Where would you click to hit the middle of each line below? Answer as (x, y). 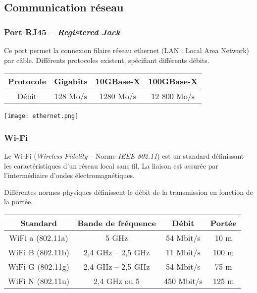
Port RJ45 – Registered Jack (62, 31)
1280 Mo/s (118, 96)
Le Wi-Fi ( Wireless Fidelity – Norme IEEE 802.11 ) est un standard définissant (124, 156)
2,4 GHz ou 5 (117, 281)
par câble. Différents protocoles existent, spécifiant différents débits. (107, 60)
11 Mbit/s (183, 252)
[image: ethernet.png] (41, 116)
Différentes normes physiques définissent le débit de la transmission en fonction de (128, 192)
